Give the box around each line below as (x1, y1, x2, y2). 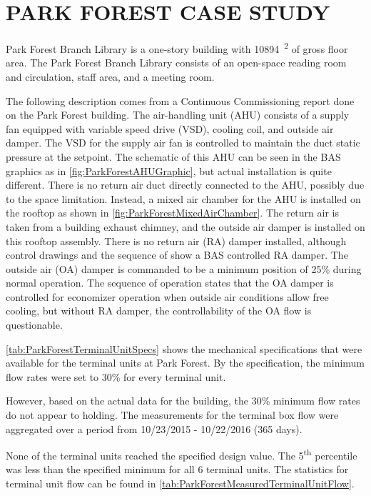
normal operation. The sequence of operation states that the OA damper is (6, 275, 334, 290)
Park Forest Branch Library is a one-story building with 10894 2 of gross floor (6, 39, 348, 56)
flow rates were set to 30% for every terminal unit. (6, 369, 226, 384)
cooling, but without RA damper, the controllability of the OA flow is (6, 303, 312, 318)
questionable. (6, 317, 63, 332)
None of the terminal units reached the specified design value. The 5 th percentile (6, 446, 357, 462)
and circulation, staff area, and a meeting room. (6, 69, 215, 84)
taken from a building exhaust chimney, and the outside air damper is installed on (6, 219, 365, 234)
